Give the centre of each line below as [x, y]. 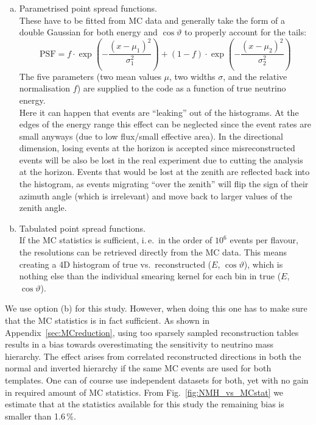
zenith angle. [43, 208]
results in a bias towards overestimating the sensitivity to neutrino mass [139, 344]
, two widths [192, 76]
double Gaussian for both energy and [88, 32]
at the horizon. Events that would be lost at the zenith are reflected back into [164, 172]
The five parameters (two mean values [90, 76]
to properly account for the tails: [245, 32]
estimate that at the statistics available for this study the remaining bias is [145, 404]
